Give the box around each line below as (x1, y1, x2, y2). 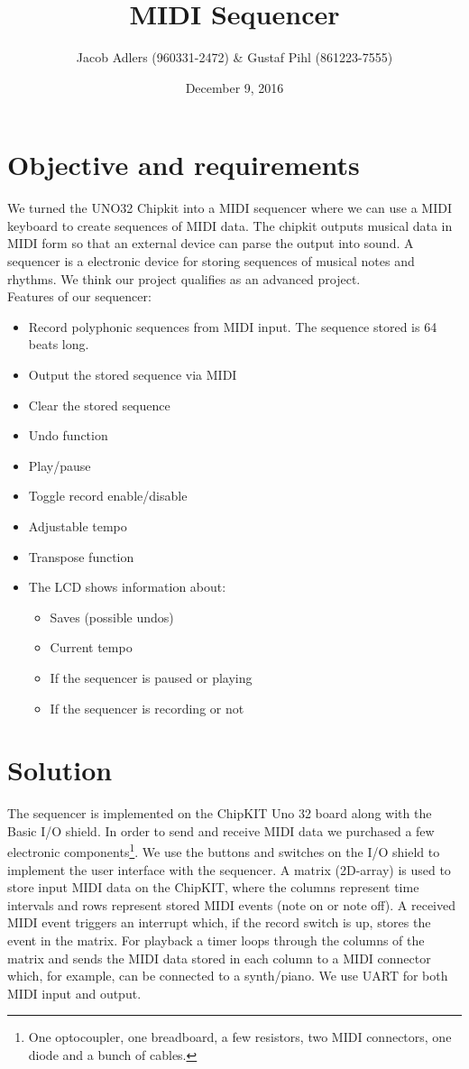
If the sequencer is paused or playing (50, 668, 253, 687)
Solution (7, 751, 113, 788)
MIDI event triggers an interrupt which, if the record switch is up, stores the (7, 913, 431, 932)
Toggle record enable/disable (28, 486, 188, 505)
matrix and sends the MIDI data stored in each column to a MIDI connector (7, 948, 431, 967)
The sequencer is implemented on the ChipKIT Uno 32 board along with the (7, 804, 432, 823)
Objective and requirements (7, 146, 360, 183)
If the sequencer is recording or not (50, 698, 244, 717)
